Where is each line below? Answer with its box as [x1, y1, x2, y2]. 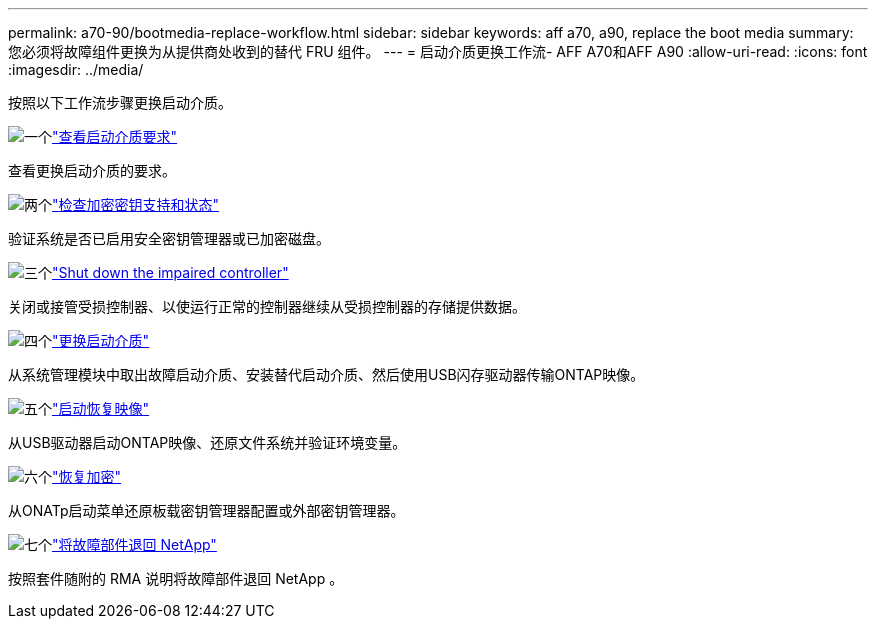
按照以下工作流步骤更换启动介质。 [8, 94, 232, 111]
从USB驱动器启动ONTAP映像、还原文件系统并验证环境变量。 [8, 434, 407, 451]
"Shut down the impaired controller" [52, 264, 289, 281]
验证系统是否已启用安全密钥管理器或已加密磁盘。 [8, 230, 330, 247]
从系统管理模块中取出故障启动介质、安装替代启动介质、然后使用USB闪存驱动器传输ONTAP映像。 [8, 366, 645, 383]
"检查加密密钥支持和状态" [52, 196, 220, 213]
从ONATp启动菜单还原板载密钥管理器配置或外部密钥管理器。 [8, 502, 405, 519]
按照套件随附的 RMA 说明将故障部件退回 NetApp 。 [8, 570, 344, 587]
